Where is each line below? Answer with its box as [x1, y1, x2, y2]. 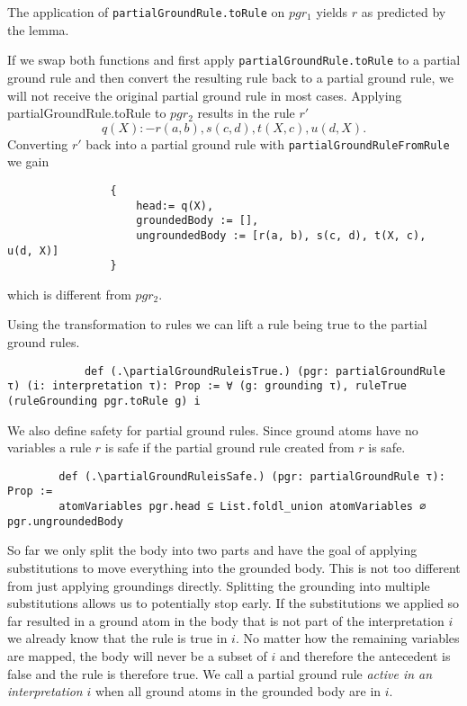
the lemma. [7, 20, 69, 39]
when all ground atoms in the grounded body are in [94, 682, 382, 701]
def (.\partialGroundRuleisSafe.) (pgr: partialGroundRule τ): [58, 469, 445, 483]
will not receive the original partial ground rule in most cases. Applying [7, 85, 402, 104]
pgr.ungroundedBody [7, 514, 123, 528]
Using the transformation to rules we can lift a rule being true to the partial [7, 315, 427, 334]
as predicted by [361, 3, 446, 21]
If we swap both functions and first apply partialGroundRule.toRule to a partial [7, 50, 461, 69]
